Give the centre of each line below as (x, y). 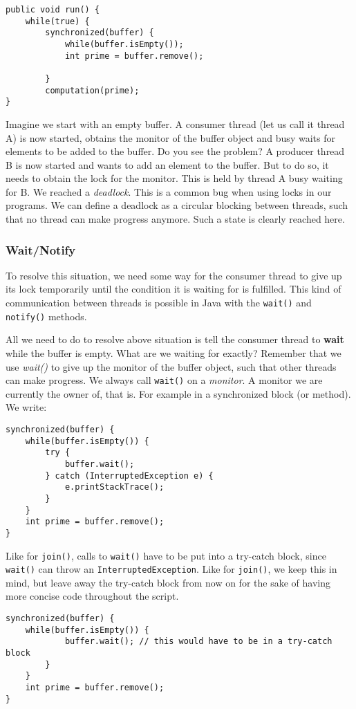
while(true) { (57, 21)
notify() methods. (46, 316)
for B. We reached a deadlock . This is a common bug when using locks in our (169, 191)
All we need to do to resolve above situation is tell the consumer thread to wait (175, 339)
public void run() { (53, 10)
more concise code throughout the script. (92, 596)
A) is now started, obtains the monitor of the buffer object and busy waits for (170, 137)
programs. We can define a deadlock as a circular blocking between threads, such (177, 205)
